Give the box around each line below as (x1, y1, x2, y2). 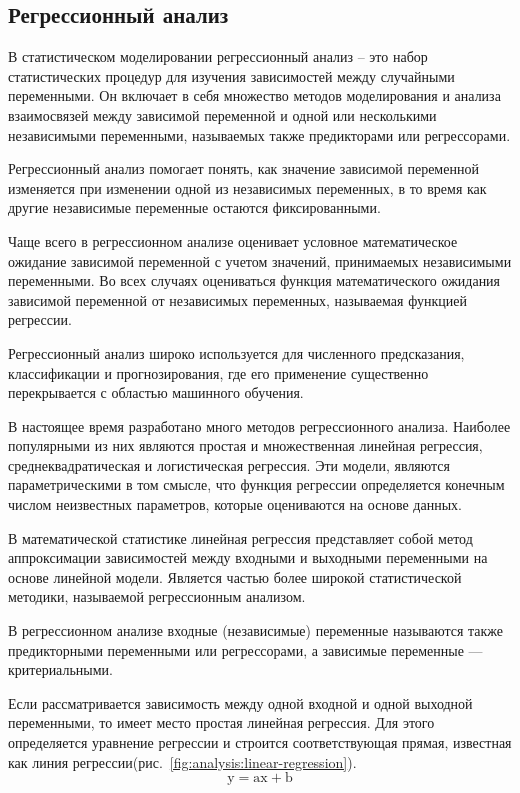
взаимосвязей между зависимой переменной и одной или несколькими (8, 104, 437, 125)
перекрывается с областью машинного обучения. (8, 382, 304, 403)
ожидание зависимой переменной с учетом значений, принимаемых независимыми (8, 250, 512, 271)
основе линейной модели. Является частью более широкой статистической (8, 566, 462, 587)
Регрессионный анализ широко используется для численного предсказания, (8, 342, 465, 363)
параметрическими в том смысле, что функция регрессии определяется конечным (8, 474, 505, 495)
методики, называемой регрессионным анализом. (8, 586, 306, 607)
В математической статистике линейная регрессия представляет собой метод (8, 527, 473, 548)
